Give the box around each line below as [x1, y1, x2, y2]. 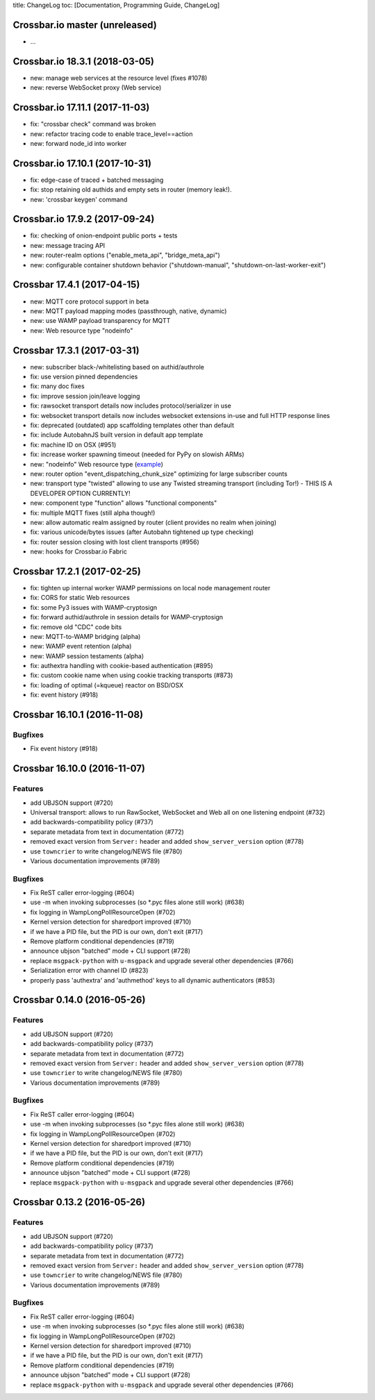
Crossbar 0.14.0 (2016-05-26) [12, 994, 146, 1006]
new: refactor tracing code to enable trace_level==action [30, 129, 193, 138]
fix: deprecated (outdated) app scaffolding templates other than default [30, 421, 234, 429]
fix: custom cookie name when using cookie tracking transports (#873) [30, 671, 233, 680]
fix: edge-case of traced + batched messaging [30, 176, 164, 184]
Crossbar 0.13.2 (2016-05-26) [12, 1197, 146, 1208]
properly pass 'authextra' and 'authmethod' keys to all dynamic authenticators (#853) [30, 976, 276, 984]
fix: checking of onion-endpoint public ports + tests [30, 231, 178, 240]
